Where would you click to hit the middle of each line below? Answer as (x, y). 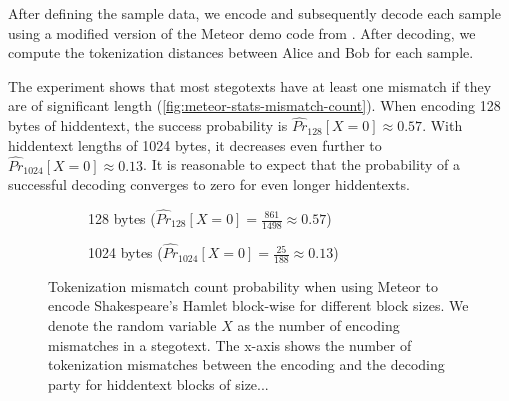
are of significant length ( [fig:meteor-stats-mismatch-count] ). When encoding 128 (254, 105)
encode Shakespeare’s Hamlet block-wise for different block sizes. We (258, 305)
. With (442, 125)
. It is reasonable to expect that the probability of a (301, 164)
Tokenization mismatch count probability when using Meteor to (243, 285)
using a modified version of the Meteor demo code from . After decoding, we (242, 32)
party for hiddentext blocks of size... (158, 383)
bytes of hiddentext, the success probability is (148, 125)
